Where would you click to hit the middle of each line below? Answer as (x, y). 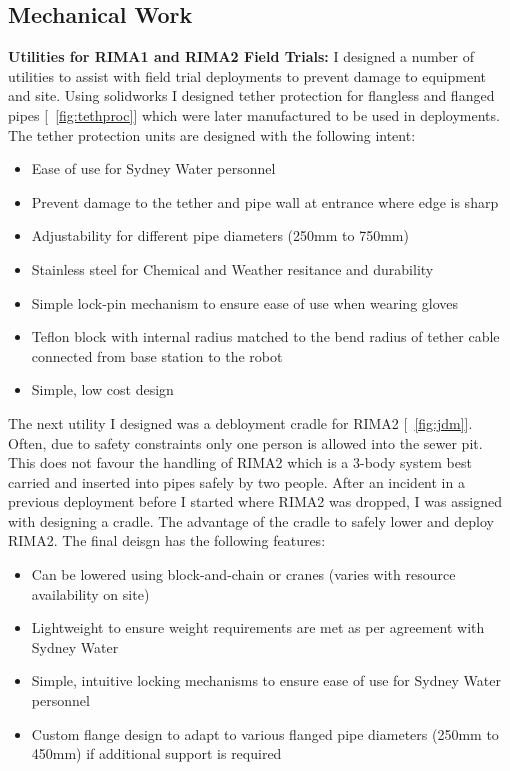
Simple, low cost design (102, 389)
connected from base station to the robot (157, 355)
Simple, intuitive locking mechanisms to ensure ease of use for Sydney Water (266, 680)
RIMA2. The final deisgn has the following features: (167, 540)
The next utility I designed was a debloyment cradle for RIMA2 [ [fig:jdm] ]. (240, 422)
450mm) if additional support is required (156, 753)
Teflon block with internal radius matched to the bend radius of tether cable (265, 336)
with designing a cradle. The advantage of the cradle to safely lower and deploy (251, 520)
